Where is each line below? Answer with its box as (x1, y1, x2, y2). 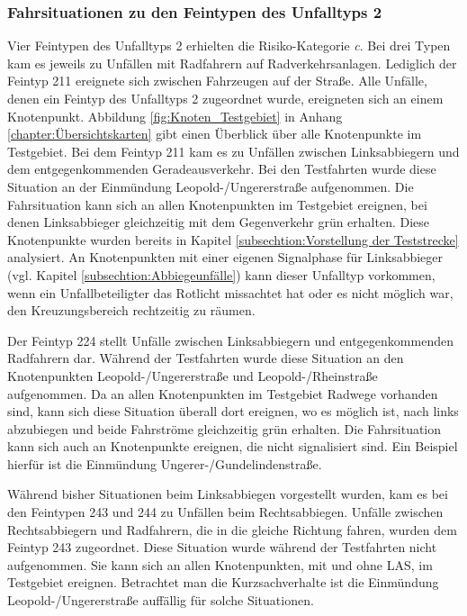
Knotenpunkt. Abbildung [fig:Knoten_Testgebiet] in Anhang (7, 106, 343, 125)
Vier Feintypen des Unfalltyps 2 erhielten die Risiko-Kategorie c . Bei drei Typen (7, 36, 451, 55)
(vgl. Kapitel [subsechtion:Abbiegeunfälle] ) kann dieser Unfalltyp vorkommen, (7, 265, 436, 284)
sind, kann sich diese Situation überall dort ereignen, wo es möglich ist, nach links (7, 402, 459, 421)
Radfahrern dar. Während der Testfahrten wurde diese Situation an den (7, 349, 404, 367)
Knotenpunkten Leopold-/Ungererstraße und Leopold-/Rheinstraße (7, 366, 378, 385)
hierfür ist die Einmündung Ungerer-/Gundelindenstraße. (7, 454, 322, 473)
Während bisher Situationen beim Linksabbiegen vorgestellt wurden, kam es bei (7, 485, 448, 503)
